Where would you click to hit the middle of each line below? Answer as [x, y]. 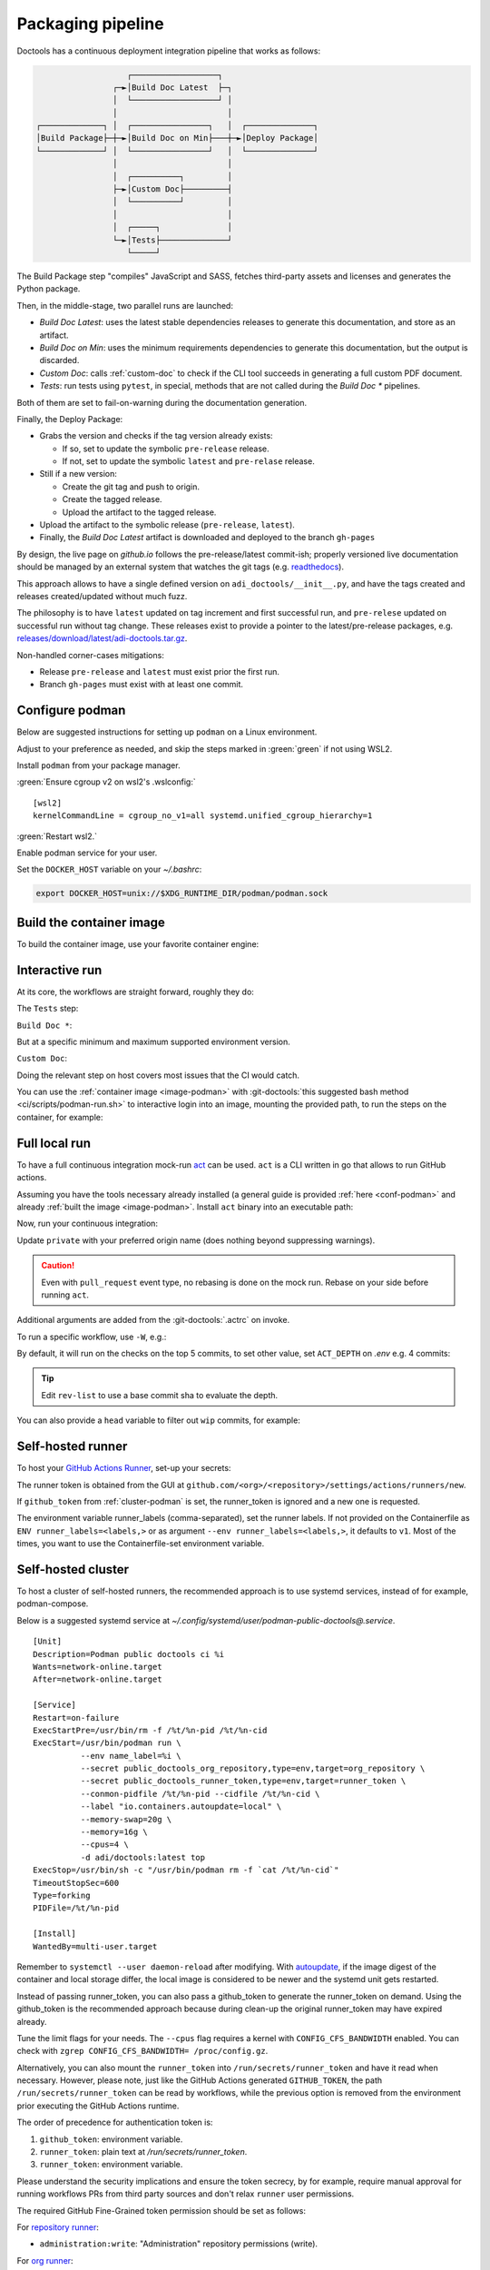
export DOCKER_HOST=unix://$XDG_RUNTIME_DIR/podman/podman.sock [182, 893]
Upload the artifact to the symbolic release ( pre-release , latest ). [167, 525]
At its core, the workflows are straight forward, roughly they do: [135, 992]
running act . [65, 1295]
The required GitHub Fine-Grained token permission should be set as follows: [161, 2210]
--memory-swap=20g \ [126, 1819]
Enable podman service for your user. [87, 853]
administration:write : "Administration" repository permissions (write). [178, 2244]
